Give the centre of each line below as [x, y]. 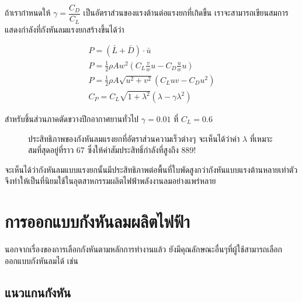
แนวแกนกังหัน [38, 292]
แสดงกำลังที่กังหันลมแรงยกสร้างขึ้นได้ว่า [65, 29]
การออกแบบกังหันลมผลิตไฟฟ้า [97, 221]
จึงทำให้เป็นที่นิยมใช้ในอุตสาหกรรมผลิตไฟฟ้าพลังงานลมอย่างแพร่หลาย [110, 181]
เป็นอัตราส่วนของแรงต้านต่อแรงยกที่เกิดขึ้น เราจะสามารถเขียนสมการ [186, 13]
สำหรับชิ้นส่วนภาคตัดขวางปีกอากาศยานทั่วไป [72, 119]
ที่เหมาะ [261, 138]
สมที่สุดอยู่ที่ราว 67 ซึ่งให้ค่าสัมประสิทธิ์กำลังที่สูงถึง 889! [112, 150]
